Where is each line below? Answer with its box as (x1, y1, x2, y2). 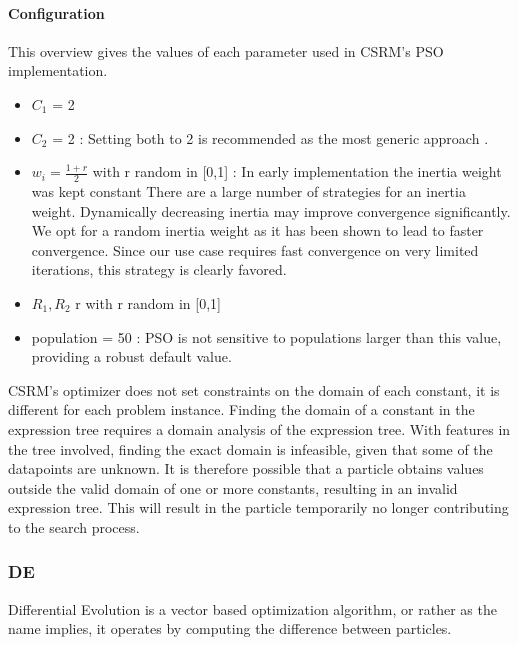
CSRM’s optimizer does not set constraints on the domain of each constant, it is (8, 379, 500, 400)
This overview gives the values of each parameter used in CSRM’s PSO (8, 40, 444, 61)
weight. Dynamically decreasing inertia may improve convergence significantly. (31, 200, 511, 221)
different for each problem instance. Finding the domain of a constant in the (8, 399, 475, 420)
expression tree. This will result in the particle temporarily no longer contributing (8, 497, 509, 518)
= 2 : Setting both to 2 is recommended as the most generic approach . (52, 127, 489, 148)
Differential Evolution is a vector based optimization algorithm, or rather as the (8, 598, 497, 619)
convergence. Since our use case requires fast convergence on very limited (31, 239, 479, 260)
